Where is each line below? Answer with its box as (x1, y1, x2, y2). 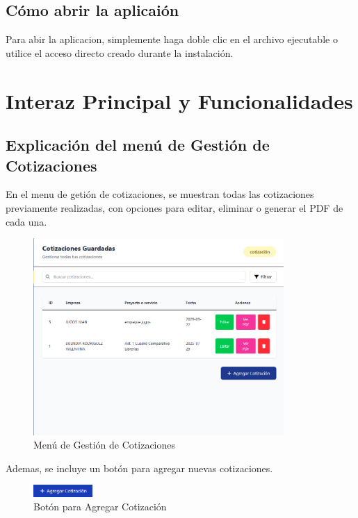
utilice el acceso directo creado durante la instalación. (6, 45, 234, 60)
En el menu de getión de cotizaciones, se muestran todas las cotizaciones (6, 187, 314, 201)
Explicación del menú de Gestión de (6, 134, 270, 156)
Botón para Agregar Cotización (33, 499, 167, 514)
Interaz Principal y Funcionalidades (6, 86, 353, 115)
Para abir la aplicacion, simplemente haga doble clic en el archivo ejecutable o (6, 32, 338, 47)
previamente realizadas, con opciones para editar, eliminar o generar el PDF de (6, 200, 343, 215)
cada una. (6, 214, 47, 228)
